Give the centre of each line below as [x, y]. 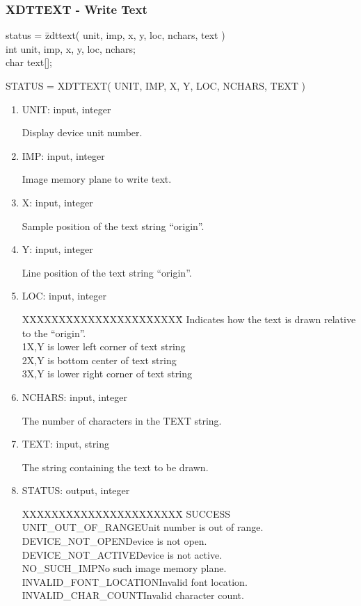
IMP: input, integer [63, 155]
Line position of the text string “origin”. [107, 272]
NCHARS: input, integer [74, 396]
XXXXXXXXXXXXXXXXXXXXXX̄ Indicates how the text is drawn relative [189, 319]
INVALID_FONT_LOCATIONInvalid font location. [135, 581]
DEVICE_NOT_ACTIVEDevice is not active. [122, 554]
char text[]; [29, 62]
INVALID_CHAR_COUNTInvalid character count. [133, 595]
